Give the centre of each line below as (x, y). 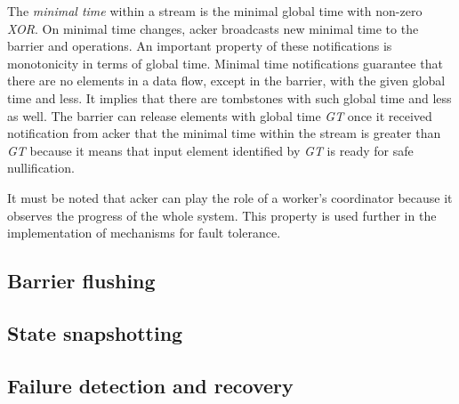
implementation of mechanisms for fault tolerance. (144, 233)
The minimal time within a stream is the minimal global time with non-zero (215, 11)
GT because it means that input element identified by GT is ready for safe (210, 150)
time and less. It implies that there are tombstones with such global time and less (229, 97)
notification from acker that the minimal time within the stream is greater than (224, 133)
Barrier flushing (81, 281)
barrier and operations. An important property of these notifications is (200, 46)
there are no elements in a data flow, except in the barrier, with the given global (226, 81)
